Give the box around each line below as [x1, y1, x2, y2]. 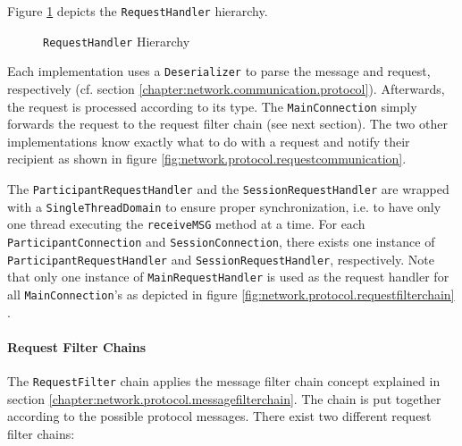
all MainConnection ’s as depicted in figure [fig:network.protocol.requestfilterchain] [7, 284, 455, 303]
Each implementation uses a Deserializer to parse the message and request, [7, 62, 431, 80]
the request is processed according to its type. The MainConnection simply [7, 97, 417, 115]
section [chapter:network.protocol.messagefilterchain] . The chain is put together [7, 389, 441, 408]
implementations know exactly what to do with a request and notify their [7, 131, 410, 150]
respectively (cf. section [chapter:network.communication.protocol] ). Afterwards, [7, 79, 445, 97]
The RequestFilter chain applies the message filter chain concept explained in [7, 371, 441, 390]
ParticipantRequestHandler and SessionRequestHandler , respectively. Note [7, 249, 435, 268]
